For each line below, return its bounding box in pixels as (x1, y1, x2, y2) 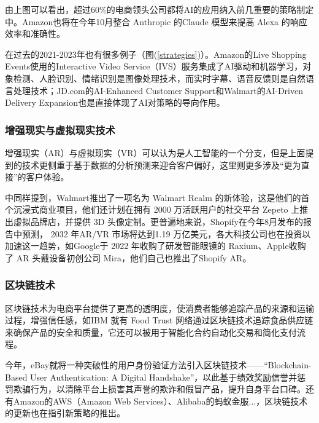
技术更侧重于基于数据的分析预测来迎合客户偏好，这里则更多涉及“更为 (21, 158, 301, 171)
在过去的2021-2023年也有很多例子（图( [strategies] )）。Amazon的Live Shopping (5, 47, 307, 60)
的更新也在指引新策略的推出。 (5, 406, 125, 419)
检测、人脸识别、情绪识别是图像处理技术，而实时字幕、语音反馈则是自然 (13, 71, 306, 84)
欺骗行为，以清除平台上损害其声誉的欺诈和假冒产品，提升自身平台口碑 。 (13, 382, 306, 395)
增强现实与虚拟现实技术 (5, 122, 115, 137)
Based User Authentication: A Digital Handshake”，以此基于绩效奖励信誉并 (5, 370, 298, 383)
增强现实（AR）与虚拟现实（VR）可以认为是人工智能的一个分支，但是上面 (5, 146, 306, 159)
